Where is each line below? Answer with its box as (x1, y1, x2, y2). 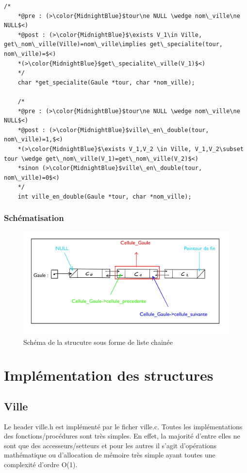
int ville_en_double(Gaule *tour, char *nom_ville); (17, 193, 192, 200)
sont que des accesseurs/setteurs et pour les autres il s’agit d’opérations (4, 440, 217, 450)
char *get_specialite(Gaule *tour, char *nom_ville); (17, 79, 195, 86)
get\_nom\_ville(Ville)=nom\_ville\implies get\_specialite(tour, (4, 41, 223, 48)
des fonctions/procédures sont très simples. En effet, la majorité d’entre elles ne (4, 431, 240, 441)
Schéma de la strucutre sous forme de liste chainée (23, 337, 173, 347)
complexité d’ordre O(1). (4, 459, 78, 470)
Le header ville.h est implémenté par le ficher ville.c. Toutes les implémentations (4, 421, 243, 431)
